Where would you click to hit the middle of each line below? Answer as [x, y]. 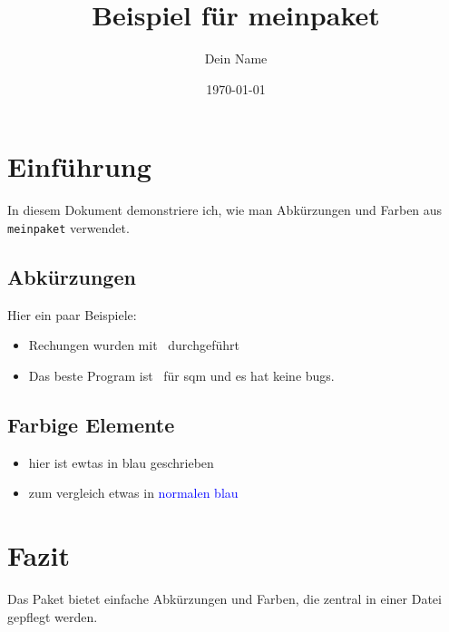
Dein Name [236, 58]
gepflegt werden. [53, 616]
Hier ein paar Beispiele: [72, 314]
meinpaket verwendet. [68, 227]
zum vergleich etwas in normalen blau [133, 493]
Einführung [79, 166]
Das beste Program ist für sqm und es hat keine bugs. [181, 375]
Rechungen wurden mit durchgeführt [134, 345]
